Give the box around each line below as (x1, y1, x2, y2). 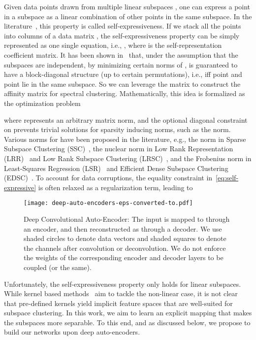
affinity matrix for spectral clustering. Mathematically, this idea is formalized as (4, 88, 245, 99)
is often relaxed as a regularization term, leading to (38, 182, 193, 192)
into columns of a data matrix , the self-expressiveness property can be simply (4, 30, 240, 40)
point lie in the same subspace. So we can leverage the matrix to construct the (4, 78, 241, 89)
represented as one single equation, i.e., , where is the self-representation (4, 40, 222, 50)
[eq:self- (216, 172, 239, 183)
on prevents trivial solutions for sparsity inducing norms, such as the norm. (4, 124, 231, 135)
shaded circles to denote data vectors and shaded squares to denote (24, 233, 226, 243)
